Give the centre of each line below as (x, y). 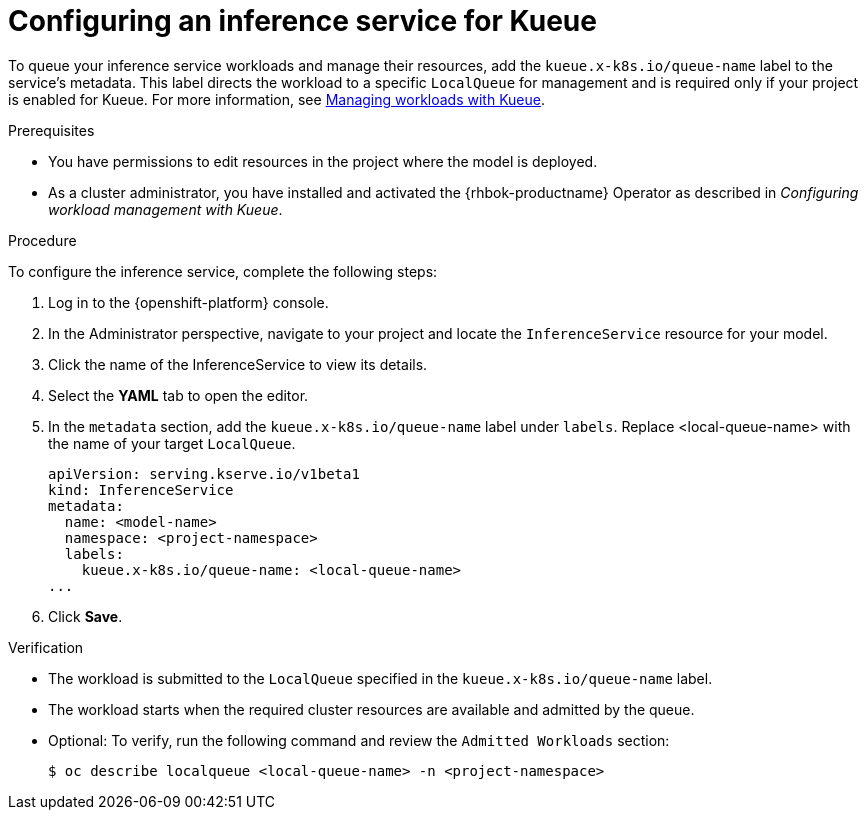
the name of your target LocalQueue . (172, 443)
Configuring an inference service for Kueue (302, 21)
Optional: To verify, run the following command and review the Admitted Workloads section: (359, 740)
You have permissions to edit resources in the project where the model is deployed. (323, 161)
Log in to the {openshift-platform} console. (188, 302)
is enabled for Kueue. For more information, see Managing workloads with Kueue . (276, 99)
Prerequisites (51, 130)
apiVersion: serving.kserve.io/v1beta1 (204, 473)
